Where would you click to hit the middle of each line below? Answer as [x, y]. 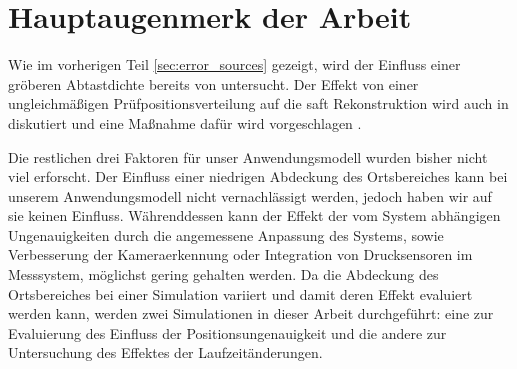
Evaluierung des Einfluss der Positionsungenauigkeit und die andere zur [227, 332]
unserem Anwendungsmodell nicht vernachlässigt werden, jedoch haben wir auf [250, 195]
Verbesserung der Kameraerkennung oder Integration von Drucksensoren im [240, 254]
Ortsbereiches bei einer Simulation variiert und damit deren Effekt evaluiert [240, 293]
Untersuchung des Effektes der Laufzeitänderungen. [165, 352]
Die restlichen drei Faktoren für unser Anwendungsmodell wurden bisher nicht [248, 156]
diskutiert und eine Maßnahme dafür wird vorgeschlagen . [185, 122]
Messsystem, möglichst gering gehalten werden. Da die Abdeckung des [223, 274]
